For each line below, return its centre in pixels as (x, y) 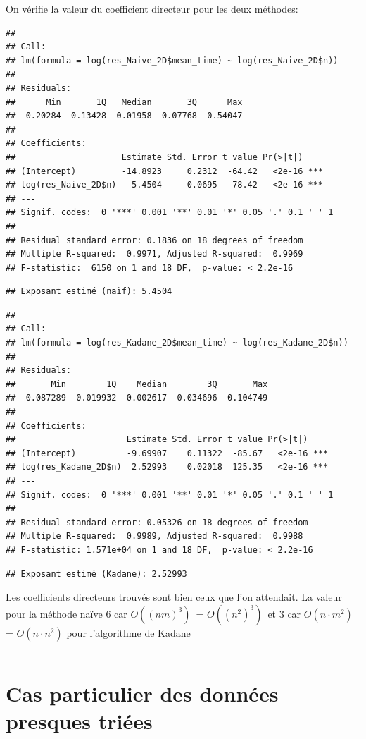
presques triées (79, 721)
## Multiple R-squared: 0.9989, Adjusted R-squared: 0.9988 (154, 536)
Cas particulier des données (142, 693)
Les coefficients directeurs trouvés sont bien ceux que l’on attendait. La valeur (174, 597)
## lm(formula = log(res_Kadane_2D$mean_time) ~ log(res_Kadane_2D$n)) (177, 343)
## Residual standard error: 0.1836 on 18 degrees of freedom (154, 240)
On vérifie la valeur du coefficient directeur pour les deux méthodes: (152, 8)
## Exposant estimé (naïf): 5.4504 (89, 292)
